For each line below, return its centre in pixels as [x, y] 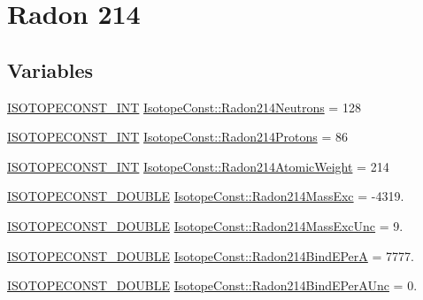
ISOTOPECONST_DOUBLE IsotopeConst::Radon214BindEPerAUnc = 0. [212, 285]
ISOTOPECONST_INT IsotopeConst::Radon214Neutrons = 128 [184, 107]
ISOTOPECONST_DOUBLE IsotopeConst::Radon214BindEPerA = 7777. [211, 255]
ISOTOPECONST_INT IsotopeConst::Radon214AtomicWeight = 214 [198, 166]
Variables [50, 69]
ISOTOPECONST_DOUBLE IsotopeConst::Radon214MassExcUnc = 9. [205, 225]
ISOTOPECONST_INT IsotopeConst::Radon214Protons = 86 [177, 137]
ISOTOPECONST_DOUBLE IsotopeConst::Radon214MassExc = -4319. [206, 196]
